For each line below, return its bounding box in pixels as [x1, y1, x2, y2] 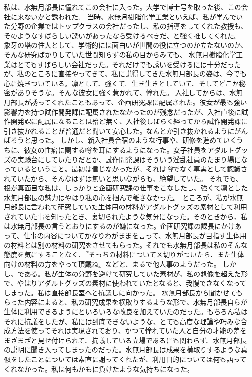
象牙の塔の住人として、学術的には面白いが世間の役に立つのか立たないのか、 [4, 40, 248, 50]
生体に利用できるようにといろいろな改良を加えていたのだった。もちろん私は [4, 307, 248, 316]
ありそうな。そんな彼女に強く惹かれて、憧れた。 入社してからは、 [17, 87, 230, 98]
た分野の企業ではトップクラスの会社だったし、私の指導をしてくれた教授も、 [4, 21, 248, 31]
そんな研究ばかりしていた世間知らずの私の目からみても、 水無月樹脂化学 [4, 49, 236, 59]
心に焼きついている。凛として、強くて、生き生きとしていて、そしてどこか [4, 78, 239, 88]
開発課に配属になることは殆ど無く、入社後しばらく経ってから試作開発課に [10, 116, 248, 126]
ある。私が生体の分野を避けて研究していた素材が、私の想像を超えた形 [24, 268, 248, 278]
